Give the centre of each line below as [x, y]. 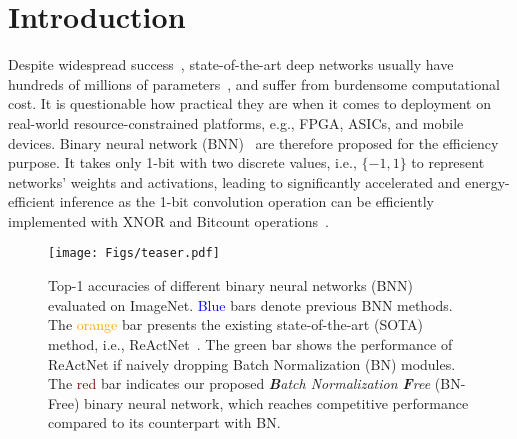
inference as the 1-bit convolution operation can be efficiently [246, 201]
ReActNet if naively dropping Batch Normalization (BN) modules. [252, 363]
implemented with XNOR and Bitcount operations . [168, 220]
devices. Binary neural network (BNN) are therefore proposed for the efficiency [253, 142]
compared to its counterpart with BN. [164, 422]
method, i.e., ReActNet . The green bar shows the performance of [250, 343]
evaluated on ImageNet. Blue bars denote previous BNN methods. [250, 304]
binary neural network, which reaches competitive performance [276, 402]
